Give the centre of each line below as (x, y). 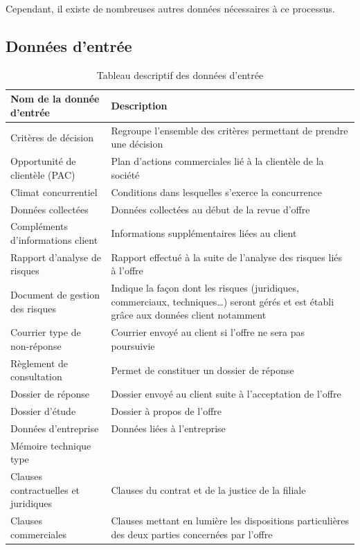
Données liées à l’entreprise (168, 428)
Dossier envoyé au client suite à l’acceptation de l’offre (226, 394)
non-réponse (36, 345)
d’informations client (54, 239)
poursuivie (133, 345)
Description (139, 106)
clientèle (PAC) (43, 174)
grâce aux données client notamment (189, 315)
